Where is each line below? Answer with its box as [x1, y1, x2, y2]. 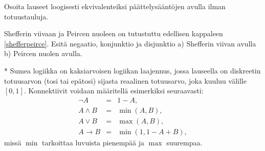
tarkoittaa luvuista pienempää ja [42, 137, 145, 147]
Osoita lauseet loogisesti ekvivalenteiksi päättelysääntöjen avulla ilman [4, 1, 226, 11]
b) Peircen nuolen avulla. [4, 48, 82, 59]
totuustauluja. [4, 11, 49, 21]
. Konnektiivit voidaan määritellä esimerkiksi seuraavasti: [24, 85, 204, 96]
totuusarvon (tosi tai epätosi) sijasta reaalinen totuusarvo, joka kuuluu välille [4, 75, 247, 86]
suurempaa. [166, 137, 203, 147]
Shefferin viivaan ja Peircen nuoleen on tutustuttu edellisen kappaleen [4, 28, 223, 39]
